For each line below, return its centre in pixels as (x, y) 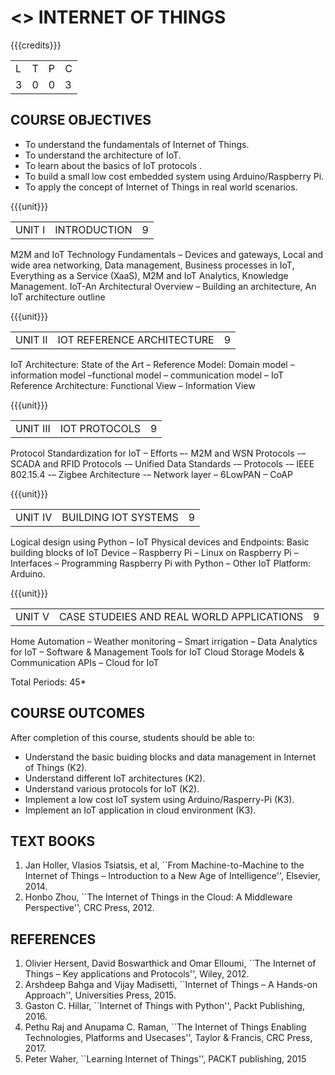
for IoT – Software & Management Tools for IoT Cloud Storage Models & (157, 652)
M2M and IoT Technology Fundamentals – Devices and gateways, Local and (167, 254)
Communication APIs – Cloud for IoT (85, 662)
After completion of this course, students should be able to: (132, 737)
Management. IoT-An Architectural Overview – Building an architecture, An (163, 286)
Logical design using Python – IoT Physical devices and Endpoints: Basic (160, 542)
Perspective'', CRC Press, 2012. (89, 908)
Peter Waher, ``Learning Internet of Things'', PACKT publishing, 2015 (165, 1059)
